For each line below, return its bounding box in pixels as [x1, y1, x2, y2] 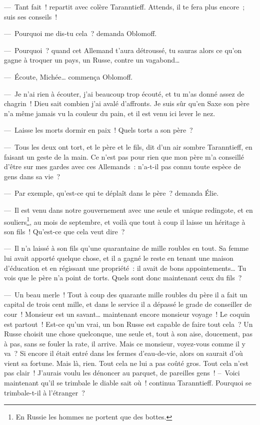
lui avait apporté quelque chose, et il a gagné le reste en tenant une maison [4, 252, 233, 263]
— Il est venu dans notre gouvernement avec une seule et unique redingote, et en [4, 204, 253, 215]
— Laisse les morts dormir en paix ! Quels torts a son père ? [4, 125, 193, 135]
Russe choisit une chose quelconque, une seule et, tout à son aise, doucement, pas [4, 328, 252, 339]
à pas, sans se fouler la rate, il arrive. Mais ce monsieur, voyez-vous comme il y [4, 338, 245, 348]
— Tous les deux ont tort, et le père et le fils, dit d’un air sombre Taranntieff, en [4, 141, 252, 152]
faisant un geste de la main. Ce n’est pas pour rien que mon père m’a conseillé [4, 151, 244, 162]
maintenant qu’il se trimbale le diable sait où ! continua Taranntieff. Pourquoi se [4, 377, 251, 388]
